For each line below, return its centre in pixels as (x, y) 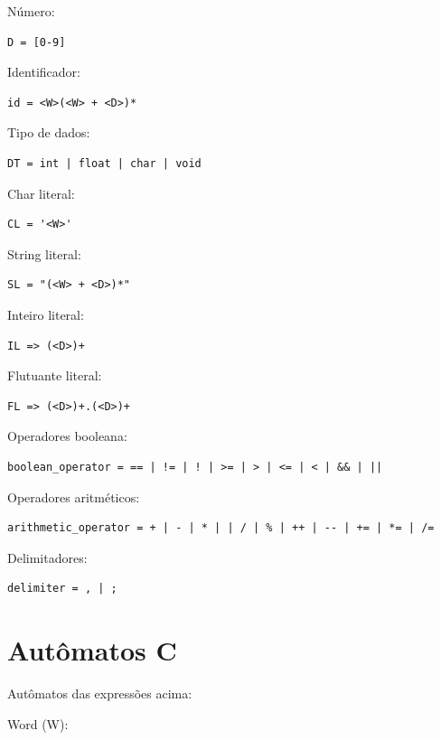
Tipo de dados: (49, 132)
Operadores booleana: (67, 436)
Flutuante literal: (55, 375)
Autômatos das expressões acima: (100, 693)
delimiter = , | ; (62, 589)
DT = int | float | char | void (104, 163)
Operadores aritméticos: (74, 496)
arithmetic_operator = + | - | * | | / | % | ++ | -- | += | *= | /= (221, 528)
